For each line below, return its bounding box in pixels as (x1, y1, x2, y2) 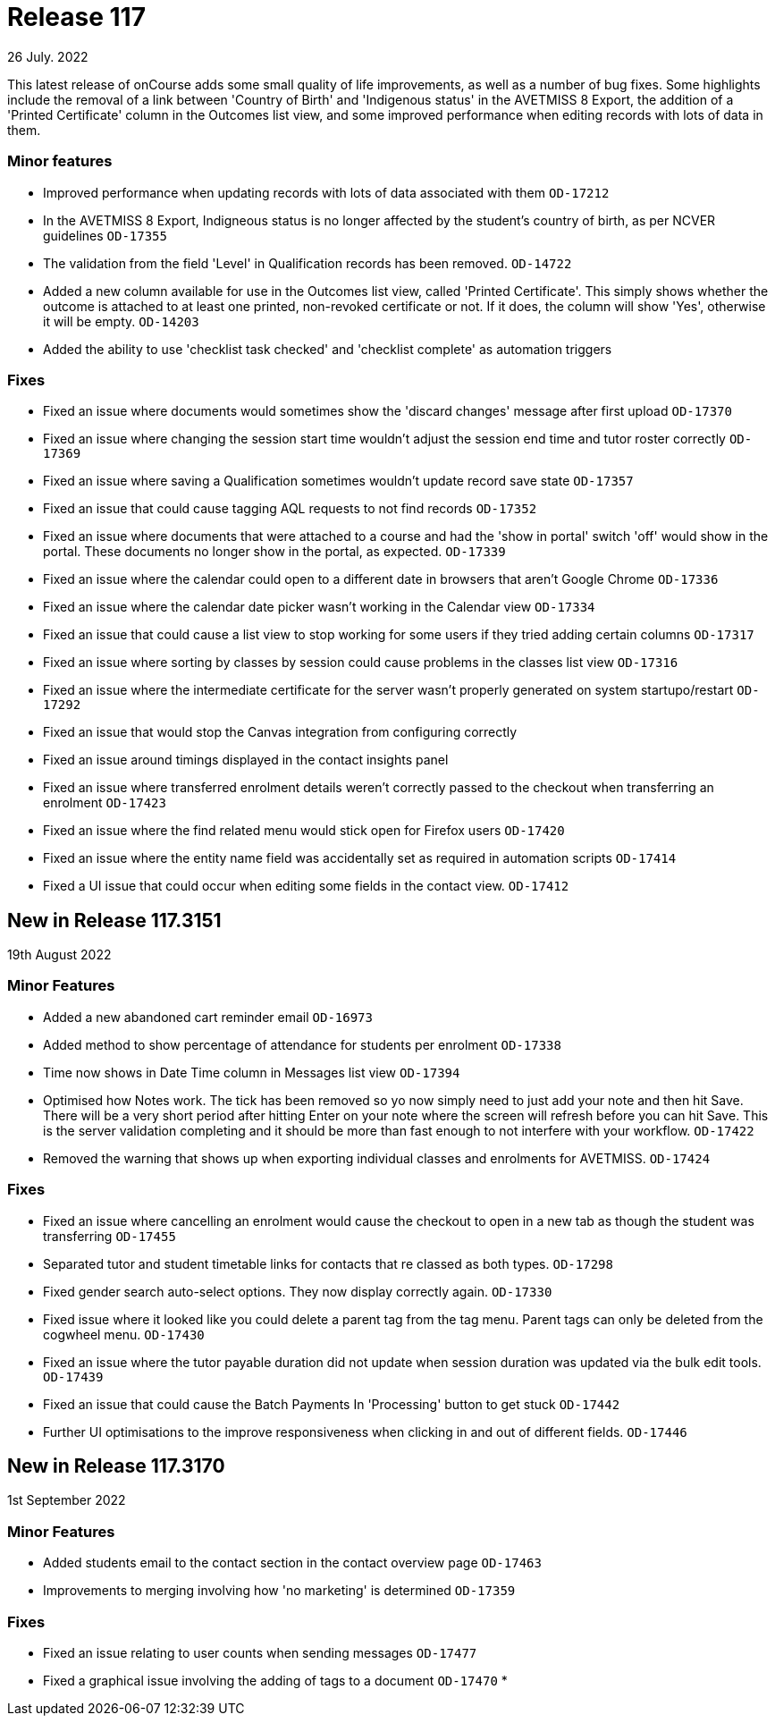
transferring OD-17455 (43, 1228, 176, 1244)
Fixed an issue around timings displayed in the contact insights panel (43, 752, 449, 768)
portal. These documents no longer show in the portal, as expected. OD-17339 (43, 544, 506, 560)
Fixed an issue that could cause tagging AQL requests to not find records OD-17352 (43, 501, 537, 517)
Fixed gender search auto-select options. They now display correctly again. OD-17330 (43, 1283, 552, 1299)
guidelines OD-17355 (43, 227, 167, 243)
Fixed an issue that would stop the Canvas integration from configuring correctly (43, 724, 518, 740)
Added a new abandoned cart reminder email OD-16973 (43, 1009, 373, 1025)
